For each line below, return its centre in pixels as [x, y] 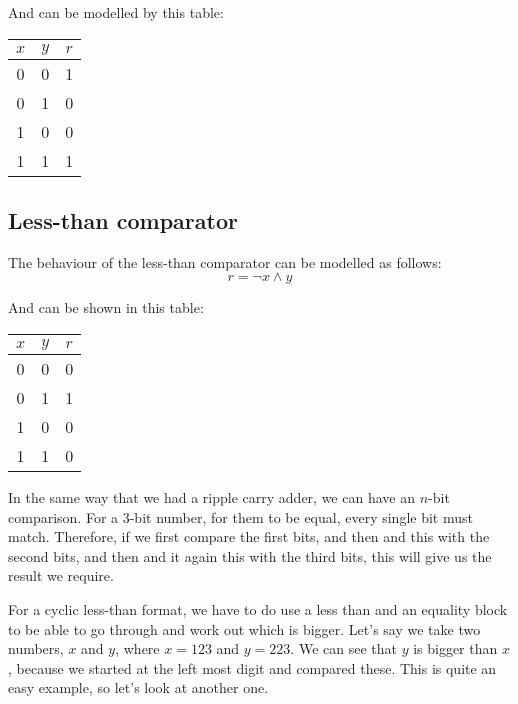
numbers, [36, 648]
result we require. [61, 575]
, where [137, 648]
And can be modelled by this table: [116, 12]
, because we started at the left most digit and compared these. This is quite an [252, 667]
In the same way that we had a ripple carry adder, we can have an [211, 496]
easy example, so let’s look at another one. [138, 687]
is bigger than [455, 648]
